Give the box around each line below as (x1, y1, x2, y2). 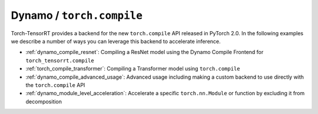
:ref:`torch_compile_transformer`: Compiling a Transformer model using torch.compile (25, 65, 240, 72)
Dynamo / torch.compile (11, 9, 143, 22)
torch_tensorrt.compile (25, 57, 94, 64)
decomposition (25, 98, 62, 105)
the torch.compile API (25, 81, 85, 88)
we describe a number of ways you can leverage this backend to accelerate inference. (11, 38, 221, 45)
